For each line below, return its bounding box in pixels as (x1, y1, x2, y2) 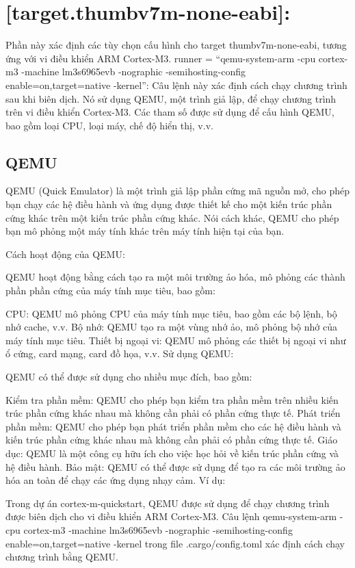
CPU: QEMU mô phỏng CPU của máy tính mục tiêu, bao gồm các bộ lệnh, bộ (5, 306, 337, 320)
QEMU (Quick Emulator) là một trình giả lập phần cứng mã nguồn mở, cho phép (5, 183, 350, 198)
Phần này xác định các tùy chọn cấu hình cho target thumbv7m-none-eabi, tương (5, 38, 347, 52)
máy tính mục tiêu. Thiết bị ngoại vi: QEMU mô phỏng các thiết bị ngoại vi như (5, 333, 346, 347)
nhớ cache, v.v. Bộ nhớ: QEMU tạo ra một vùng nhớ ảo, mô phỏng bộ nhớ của (5, 320, 338, 334)
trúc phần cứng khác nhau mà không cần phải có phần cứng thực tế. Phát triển (5, 406, 341, 420)
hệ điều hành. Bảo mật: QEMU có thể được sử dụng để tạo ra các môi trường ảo (5, 459, 345, 474)
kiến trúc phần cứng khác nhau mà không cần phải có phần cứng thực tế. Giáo (5, 433, 338, 447)
